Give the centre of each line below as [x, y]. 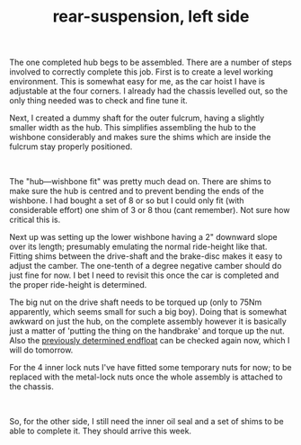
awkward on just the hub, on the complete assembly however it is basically [148, 322]
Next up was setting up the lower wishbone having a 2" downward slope [143, 237]
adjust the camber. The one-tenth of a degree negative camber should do [146, 266]
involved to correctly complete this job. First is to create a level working [142, 72]
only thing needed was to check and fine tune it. [99, 101]
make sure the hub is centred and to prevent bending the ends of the [137, 191]
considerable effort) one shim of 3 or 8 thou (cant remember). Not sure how [150, 210]
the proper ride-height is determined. [78, 285]
